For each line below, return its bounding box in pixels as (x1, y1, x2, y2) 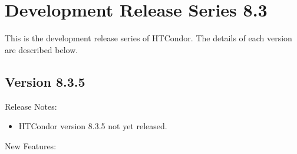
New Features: (5, 139, 57, 152)
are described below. (5, 43, 78, 55)
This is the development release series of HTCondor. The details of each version (5, 32, 292, 44)
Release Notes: (5, 100, 57, 112)
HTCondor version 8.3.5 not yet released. (18, 120, 167, 132)
